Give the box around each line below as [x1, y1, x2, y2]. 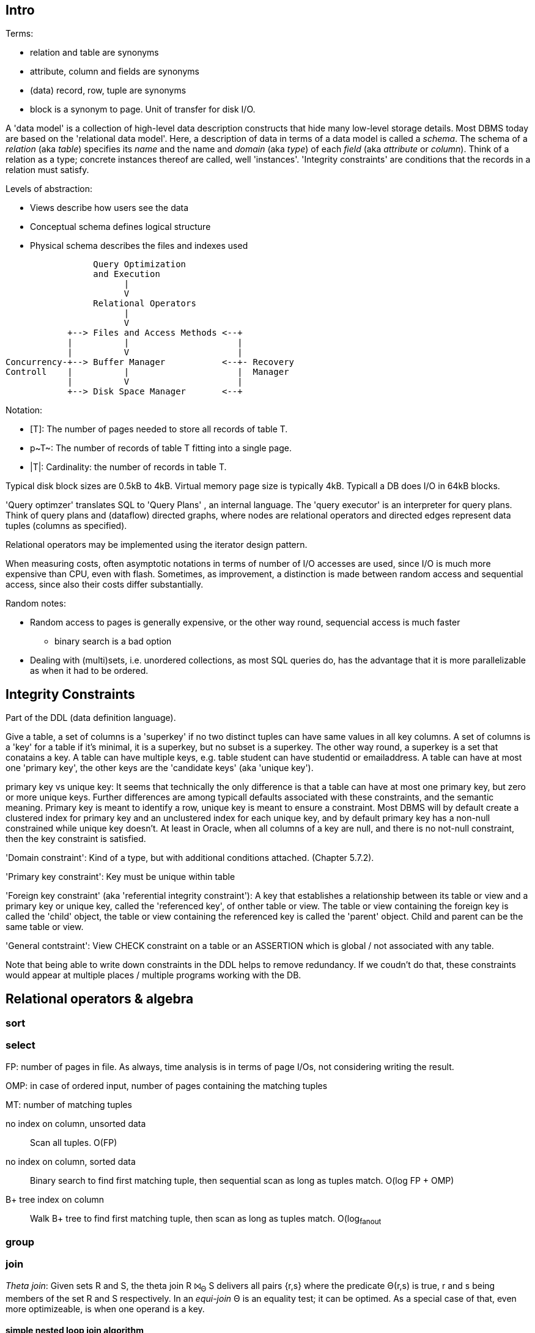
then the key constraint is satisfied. [6, 833, 146, 844]
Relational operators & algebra [6, 991, 194, 1006]
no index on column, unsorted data [6, 1118, 146, 1129]
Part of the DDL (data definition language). [6, 712, 176, 723]
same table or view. [6, 921, 84, 932]
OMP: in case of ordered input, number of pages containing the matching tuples [6, 1080, 328, 1091]
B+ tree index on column [6, 1194, 105, 1205]
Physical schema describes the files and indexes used [30, 240, 248, 251]
